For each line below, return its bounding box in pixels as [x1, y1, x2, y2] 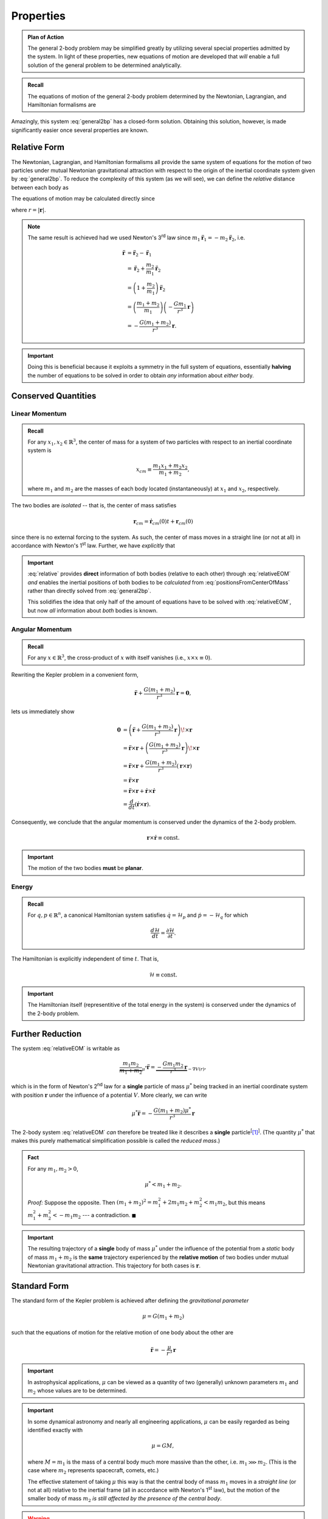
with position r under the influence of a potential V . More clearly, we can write [11, 1091, 208, 1099]
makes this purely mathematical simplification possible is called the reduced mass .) [11, 1137, 220, 1145]
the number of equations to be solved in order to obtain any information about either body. [27, 371, 255, 379]
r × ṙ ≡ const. [146, 834, 180, 842]
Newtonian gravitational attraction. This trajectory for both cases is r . [27, 1261, 200, 1269]
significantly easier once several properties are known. [11, 126, 149, 134]
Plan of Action [27, 33, 64, 41]
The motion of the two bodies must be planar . [27, 865, 144, 872]
